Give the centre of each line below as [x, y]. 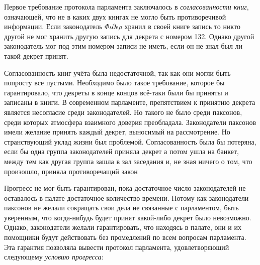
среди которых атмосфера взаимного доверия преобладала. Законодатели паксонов [130, 122]
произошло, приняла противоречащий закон [71, 171]
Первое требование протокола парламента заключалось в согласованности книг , [126, 7]
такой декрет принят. [36, 55]
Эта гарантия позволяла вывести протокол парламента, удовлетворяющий [117, 247]
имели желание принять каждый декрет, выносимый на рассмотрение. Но [117, 132]
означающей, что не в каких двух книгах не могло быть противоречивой [115, 16]
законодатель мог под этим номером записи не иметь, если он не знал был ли [123, 46]
